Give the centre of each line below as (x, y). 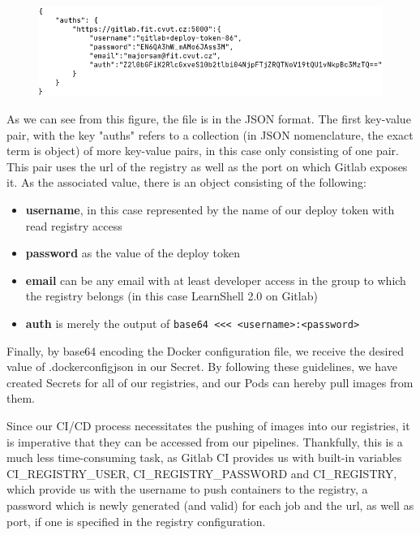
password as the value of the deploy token (133, 253)
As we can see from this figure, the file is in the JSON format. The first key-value (209, 119)
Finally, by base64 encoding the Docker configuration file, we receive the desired (205, 350)
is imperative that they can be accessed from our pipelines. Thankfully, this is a (205, 441)
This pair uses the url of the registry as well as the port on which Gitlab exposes (207, 166)
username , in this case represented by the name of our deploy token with (210, 209)
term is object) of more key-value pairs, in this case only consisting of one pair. (203, 151)
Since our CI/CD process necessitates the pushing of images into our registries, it (208, 425)
